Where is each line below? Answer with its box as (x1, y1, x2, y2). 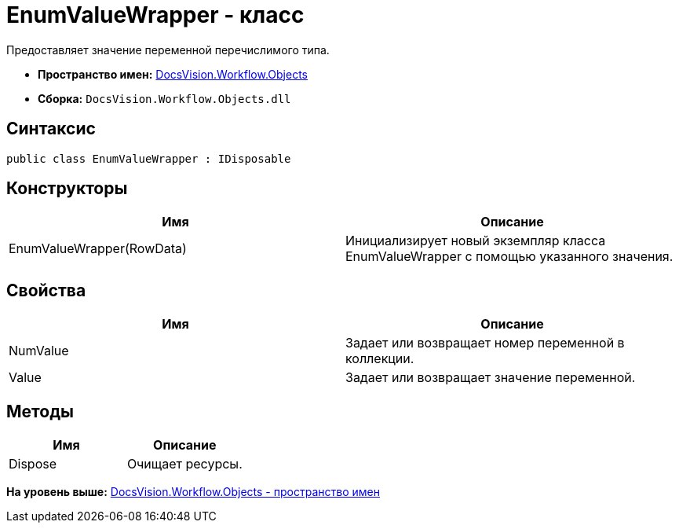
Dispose (9, 456, 57, 472)
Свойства (6, 280, 86, 300)
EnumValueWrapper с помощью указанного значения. (345, 248, 674, 265)
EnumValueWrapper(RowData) (9, 241, 187, 257)
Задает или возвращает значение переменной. (345, 369, 636, 386)
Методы (6, 401, 74, 421)
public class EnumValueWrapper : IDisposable (6, 152, 291, 165)
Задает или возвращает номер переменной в (345, 335, 625, 351)
